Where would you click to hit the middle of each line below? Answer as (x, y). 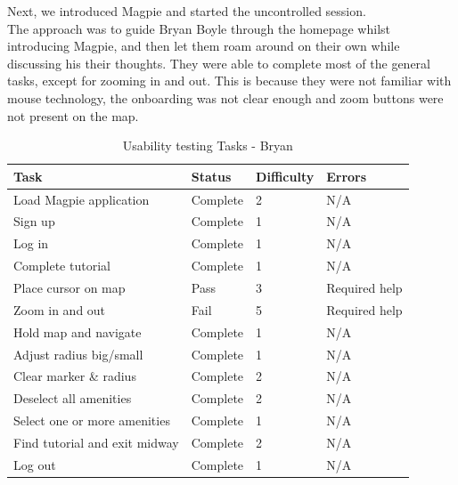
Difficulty (285, 176)
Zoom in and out (60, 309)
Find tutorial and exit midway (96, 442)
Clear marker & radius (75, 376)
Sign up (34, 221)
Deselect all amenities (73, 398)
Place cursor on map (70, 287)
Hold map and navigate (78, 331)
